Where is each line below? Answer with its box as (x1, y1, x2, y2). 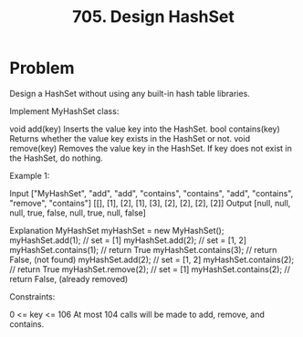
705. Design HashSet (71, 6, 235, 27)
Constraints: (9, 290, 56, 302)
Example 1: (9, 170, 50, 181)
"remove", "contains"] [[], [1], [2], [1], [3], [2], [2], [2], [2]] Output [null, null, (9, 197, 291, 208)
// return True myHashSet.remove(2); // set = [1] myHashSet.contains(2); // (9, 263, 290, 275)
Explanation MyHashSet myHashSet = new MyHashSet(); (9, 225, 225, 236)
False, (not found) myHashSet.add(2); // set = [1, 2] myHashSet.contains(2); (9, 254, 295, 265)
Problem (9, 58, 75, 79)
